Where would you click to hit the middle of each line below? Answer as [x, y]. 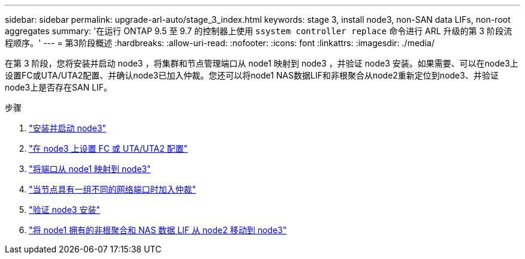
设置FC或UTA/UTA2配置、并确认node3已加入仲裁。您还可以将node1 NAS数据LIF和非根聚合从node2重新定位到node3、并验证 [252, 75]
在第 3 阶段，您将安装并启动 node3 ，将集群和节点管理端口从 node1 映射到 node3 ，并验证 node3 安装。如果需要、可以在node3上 [262, 63]
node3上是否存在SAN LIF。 [59, 87]
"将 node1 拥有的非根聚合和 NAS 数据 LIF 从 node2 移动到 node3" [158, 230]
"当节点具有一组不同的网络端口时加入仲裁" [113, 189]
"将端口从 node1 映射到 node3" [90, 169]
